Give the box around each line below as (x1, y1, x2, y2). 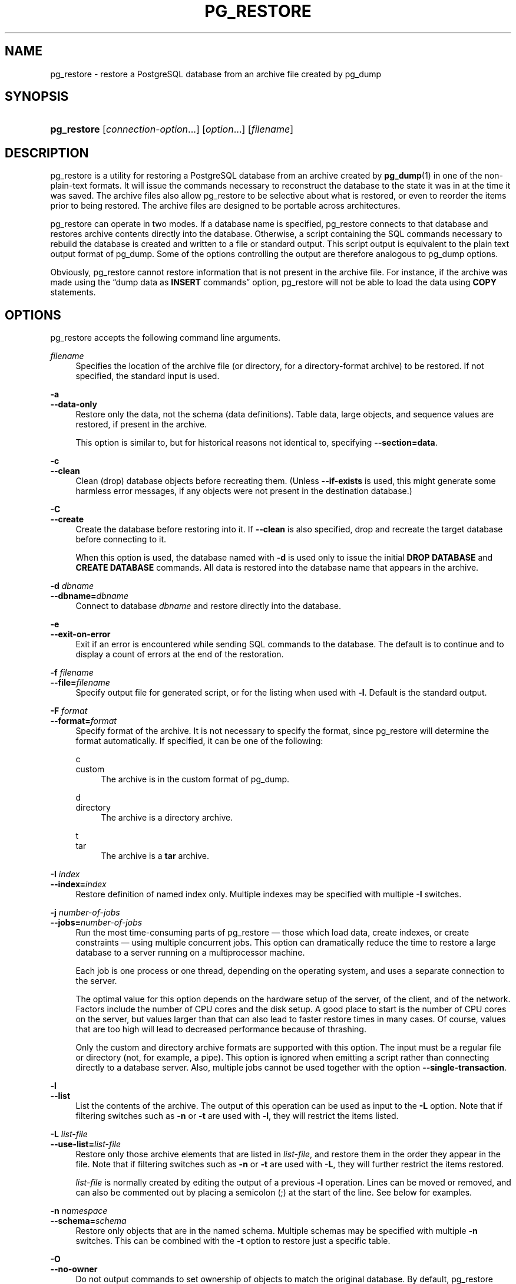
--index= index (50, 879, 107, 890)
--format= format (50, 716, 117, 726)
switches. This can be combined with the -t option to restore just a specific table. (75, 1236, 391, 1246)
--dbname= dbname (50, 591, 128, 601)
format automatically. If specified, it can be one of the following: (75, 736, 323, 746)
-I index (50, 869, 80, 880)
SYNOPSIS (5, 89, 69, 104)
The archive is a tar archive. (101, 851, 209, 861)
